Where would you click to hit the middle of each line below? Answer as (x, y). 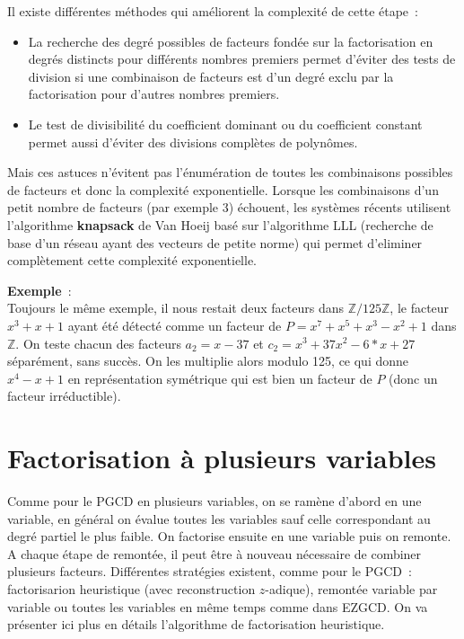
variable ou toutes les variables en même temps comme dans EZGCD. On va (218, 606)
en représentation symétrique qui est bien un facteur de (220, 378)
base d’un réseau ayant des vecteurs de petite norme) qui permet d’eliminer (215, 242)
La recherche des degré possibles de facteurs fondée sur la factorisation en (231, 41)
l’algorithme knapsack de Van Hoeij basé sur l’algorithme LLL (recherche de (220, 224)
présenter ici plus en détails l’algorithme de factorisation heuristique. (196, 624)
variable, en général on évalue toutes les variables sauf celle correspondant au (219, 518)
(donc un (413, 378)
